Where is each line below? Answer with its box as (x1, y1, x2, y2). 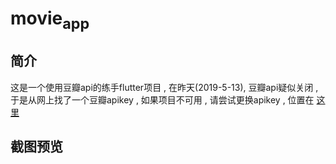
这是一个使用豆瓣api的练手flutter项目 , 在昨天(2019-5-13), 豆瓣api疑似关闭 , (10, 81, 319, 93)
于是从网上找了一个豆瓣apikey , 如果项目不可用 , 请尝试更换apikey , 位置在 (10, 93, 315, 106)
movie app (10, 7, 90, 33)
